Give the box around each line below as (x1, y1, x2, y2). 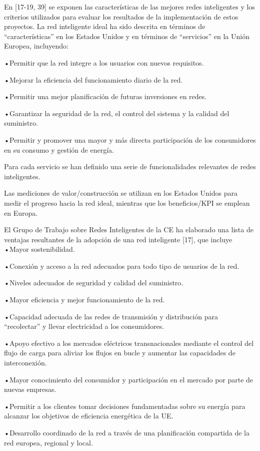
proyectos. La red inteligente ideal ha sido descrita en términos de (4, 21, 205, 32)
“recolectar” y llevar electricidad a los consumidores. (4, 321, 164, 331)
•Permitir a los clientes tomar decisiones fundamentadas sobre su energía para (4, 400, 245, 411)
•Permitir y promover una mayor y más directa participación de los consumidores (4, 134, 256, 145)
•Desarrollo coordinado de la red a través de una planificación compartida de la (4, 427, 249, 437)
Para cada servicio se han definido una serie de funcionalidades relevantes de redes (4, 161, 256, 172)
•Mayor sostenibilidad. (4, 244, 75, 254)
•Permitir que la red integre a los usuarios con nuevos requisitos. (4, 57, 204, 68)
